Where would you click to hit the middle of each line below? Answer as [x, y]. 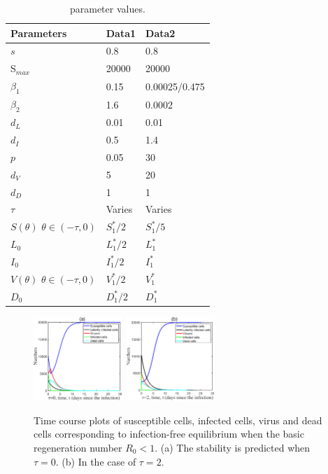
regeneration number [78, 447]
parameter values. [107, 8]
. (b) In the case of [96, 461]
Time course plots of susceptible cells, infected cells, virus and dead [178, 420]
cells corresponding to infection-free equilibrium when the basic [169, 434]
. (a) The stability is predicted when [233, 447]
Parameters [39, 33]
